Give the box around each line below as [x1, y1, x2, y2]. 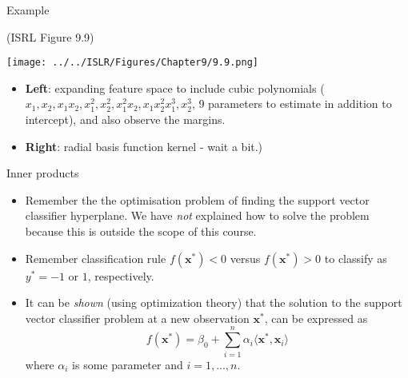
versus [230, 249, 261, 266]
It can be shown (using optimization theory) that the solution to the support [25, 294, 402, 311]
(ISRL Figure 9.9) [6, 28, 94, 45]
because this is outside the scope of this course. [25, 223, 257, 239]
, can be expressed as [264, 309, 368, 326]
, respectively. [87, 267, 154, 284]
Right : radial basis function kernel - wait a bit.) [25, 137, 263, 154]
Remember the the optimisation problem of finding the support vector [25, 191, 370, 208]
